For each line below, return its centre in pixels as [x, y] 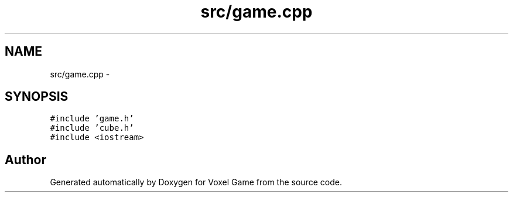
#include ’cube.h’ [92, 128]
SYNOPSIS [37, 97]
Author [25, 159]
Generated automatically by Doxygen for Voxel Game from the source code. [196, 182]
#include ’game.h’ [92, 119]
